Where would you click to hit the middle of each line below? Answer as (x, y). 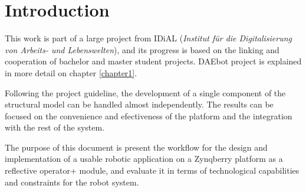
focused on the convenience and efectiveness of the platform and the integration (149, 115)
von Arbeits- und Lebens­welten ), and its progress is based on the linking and (142, 49)
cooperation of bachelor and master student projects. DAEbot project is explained (153, 61)
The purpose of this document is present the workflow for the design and (136, 147)
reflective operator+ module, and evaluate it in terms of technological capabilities (152, 170)
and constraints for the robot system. (72, 182)
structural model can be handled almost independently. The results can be (139, 104)
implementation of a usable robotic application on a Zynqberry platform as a (144, 159)
